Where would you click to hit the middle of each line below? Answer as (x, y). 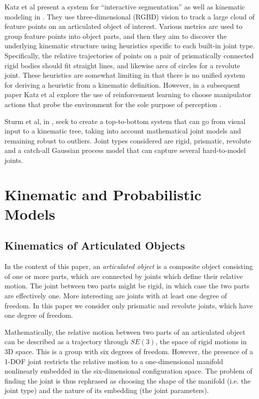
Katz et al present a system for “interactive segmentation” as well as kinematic (125, 6)
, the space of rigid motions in (201, 341)
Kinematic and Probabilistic (103, 194)
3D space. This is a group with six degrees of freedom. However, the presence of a (129, 351)
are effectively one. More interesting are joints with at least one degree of (116, 296)
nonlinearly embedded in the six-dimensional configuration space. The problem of (129, 371)
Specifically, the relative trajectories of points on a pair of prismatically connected (129, 55)
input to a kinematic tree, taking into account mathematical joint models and (123, 131)
